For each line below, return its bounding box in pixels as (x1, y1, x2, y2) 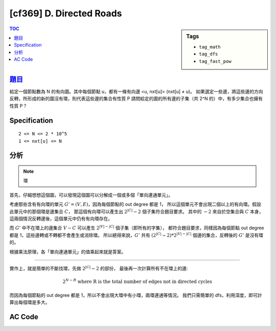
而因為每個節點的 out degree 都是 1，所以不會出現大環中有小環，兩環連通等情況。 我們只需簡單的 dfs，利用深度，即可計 (9, 292, 263, 298)
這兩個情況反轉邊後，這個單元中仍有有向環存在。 (9, 216, 112, 222)
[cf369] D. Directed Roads (9, 8, 122, 19)
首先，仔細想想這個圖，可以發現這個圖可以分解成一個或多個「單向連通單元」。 (9, 192, 173, 198)
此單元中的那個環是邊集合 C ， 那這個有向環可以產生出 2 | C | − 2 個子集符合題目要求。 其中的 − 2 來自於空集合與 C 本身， (9, 207, 264, 215)
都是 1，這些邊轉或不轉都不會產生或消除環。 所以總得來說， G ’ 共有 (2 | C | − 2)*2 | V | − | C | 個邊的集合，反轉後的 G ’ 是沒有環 (9, 231, 263, 238)
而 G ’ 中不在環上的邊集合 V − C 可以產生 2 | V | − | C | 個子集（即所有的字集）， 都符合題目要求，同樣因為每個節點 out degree (9, 224, 264, 231)
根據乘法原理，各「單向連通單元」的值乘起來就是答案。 (9, 248, 126, 255)
